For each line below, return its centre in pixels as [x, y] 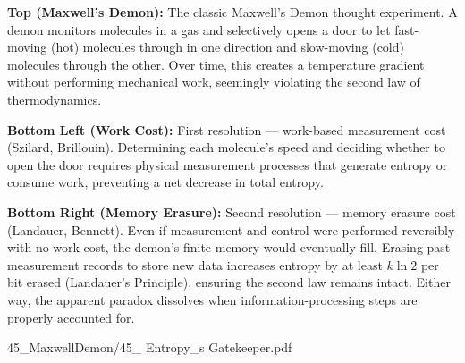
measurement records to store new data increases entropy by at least [195, 264]
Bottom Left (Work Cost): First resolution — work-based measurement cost [227, 129]
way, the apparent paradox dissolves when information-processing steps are [212, 299]
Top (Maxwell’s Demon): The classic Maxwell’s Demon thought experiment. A [232, 12]
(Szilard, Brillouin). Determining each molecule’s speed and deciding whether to [226, 147]
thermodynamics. [55, 99]
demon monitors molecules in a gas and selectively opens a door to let [199, 29]
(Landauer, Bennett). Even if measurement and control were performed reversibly [231, 229]
